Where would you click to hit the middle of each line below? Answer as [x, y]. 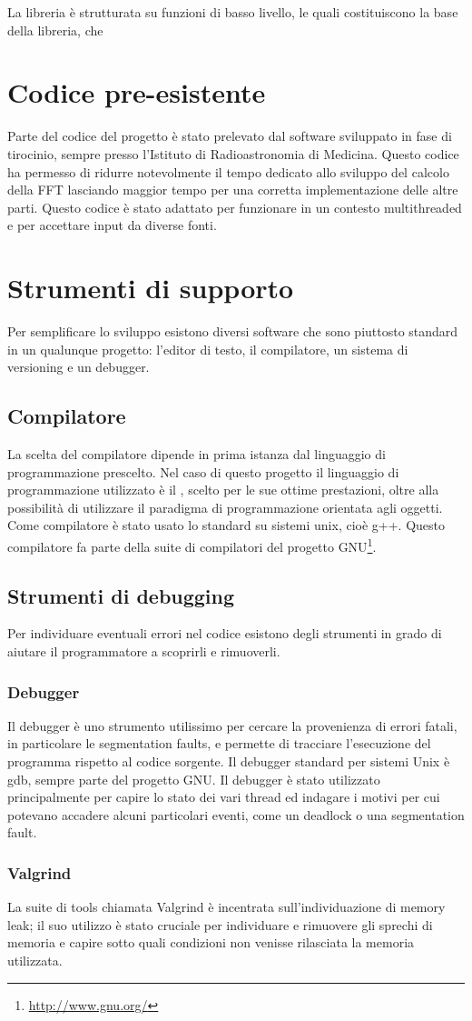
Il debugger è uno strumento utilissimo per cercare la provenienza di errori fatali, [232, 725]
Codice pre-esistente [137, 92]
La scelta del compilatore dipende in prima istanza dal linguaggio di [197, 453]
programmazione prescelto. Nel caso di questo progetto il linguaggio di [203, 471]
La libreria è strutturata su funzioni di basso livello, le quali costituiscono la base [233, 12]
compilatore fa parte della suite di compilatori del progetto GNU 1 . [192, 545]
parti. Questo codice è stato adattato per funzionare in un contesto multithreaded [235, 207]
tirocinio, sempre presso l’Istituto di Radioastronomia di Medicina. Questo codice [233, 153]
